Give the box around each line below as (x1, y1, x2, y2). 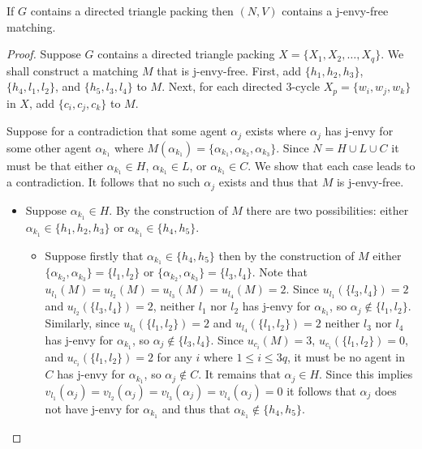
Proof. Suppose (6, 45, 81, 62)
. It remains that (198, 366, 281, 383)
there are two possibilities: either (246, 201, 409, 218)
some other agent (6, 139, 92, 156)
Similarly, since (45, 314, 120, 331)
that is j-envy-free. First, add (157, 62, 302, 79)
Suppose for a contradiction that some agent (6, 122, 227, 139)
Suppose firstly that (45, 246, 144, 263)
